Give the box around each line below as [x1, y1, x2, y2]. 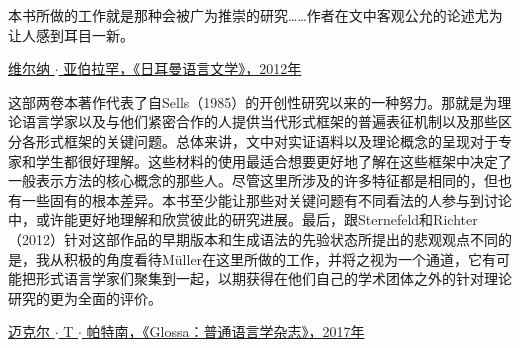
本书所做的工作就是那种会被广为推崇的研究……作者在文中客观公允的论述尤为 [8, 5, 503, 25]
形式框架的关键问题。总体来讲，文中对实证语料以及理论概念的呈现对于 [35, 130, 498, 151]
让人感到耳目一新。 [8, 24, 134, 45]
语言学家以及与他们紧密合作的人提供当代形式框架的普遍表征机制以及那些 [21, 111, 498, 132]
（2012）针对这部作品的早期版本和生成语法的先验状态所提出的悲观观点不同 [8, 228, 498, 249]
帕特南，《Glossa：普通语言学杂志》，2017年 [86, 321, 365, 342]
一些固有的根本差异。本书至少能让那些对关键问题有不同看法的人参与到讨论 [21, 189, 512, 210]
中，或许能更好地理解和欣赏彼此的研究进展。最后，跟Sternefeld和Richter [8, 209, 478, 230]
